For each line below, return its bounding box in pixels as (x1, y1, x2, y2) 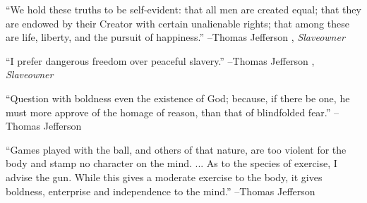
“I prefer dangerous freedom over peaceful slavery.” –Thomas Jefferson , (6, 53, 315, 68)
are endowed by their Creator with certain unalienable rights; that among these (6, 16, 349, 30)
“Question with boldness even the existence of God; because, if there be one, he (6, 90, 350, 105)
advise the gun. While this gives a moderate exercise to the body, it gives (6, 169, 323, 184)
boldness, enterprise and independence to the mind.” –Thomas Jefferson (6, 183, 315, 198)
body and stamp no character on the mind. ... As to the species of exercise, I (6, 156, 337, 171)
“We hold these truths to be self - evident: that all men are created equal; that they (6, 2, 361, 16)
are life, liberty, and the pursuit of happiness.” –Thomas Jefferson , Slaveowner (6, 30, 345, 44)
